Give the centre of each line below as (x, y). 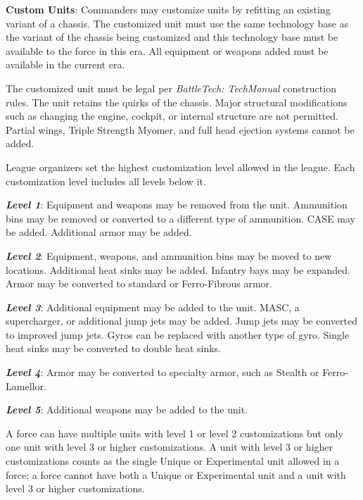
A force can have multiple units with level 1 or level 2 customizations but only (174, 433)
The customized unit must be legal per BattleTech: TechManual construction (171, 88)
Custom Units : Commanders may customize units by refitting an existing (168, 9)
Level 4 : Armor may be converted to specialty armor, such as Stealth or (163, 372)
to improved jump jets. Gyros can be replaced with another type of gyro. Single (178, 334)
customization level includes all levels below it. (106, 181)
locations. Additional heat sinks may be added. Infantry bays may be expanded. (178, 269)
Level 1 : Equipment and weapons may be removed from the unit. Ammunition (177, 205)
